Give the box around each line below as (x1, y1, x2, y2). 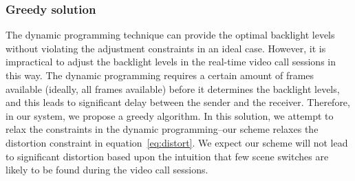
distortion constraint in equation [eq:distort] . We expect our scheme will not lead (6, 135, 348, 149)
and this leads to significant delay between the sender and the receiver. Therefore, (6, 95, 350, 109)
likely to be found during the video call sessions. (6, 162, 208, 177)
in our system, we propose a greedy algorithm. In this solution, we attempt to (6, 108, 334, 123)
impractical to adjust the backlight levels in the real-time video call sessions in (6, 54, 336, 69)
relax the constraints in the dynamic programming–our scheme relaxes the (6, 122, 319, 136)
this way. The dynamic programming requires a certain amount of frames (6, 68, 314, 82)
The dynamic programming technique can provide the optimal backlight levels (6, 28, 335, 42)
